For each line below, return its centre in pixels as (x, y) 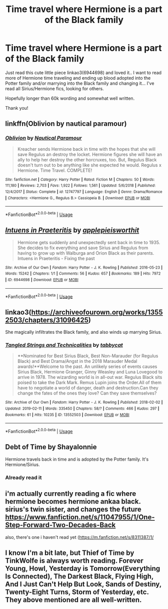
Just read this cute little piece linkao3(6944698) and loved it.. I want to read (83, 72)
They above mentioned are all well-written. (73, 600)
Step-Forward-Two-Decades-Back (60, 525)
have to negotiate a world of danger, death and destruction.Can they (88, 388)
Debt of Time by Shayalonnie (51, 447)
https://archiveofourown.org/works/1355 (97, 312)
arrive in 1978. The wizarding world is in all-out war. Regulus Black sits (90, 377)
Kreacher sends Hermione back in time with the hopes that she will (86, 149)
